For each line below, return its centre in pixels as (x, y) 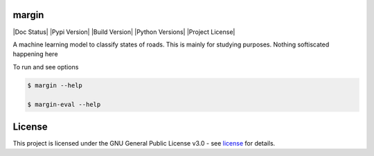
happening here (35, 54)
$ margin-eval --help (64, 105)
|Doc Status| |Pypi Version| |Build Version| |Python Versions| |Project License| (124, 32)
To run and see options (46, 67)
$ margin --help (55, 85)
